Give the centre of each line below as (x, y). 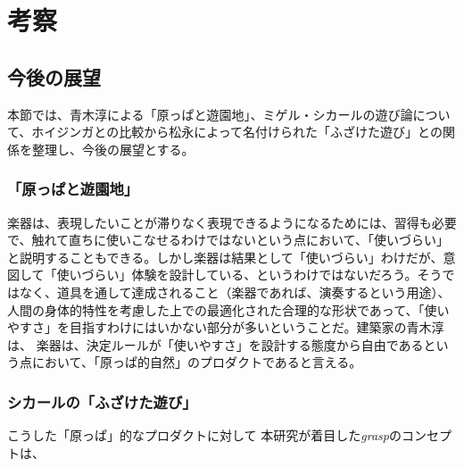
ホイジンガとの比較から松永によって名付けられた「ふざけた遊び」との (237, 132)
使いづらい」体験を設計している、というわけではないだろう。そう (249, 275)
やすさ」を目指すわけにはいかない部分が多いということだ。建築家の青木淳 (226, 327)
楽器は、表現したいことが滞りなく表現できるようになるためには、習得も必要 (232, 222)
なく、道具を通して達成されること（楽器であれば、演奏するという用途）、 (235, 292)
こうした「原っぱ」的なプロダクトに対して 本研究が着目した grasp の (204, 435)
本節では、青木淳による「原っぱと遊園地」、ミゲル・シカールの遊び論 (210, 114)
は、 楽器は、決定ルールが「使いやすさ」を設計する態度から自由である (215, 344)
